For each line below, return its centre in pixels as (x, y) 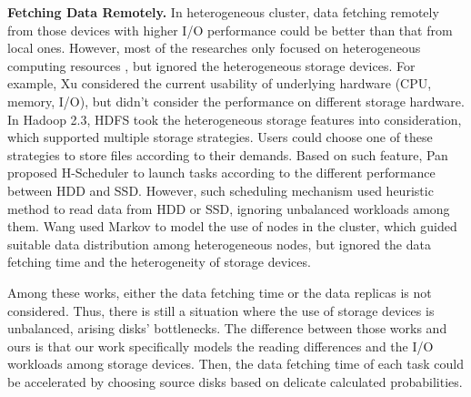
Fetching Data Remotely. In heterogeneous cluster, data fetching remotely (223, 12)
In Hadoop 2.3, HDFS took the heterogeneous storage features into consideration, (235, 119)
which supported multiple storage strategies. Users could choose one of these (220, 137)
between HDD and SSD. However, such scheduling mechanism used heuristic (220, 190)
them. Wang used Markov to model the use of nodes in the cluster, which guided (232, 226)
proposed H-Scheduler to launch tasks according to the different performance (221, 173)
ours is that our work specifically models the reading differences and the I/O (220, 346)
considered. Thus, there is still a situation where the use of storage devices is (221, 310)
